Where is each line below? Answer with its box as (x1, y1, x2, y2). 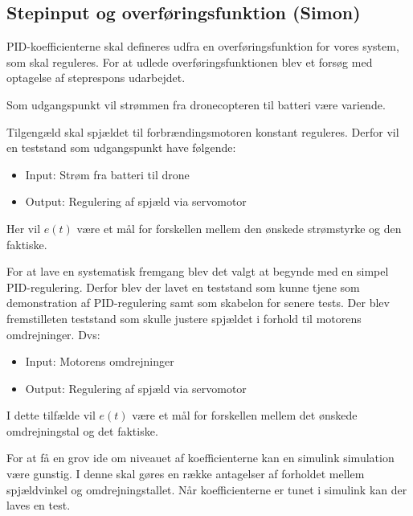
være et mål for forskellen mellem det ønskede (132, 407, 358, 424)
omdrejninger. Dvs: (6, 326, 100, 342)
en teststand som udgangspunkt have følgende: (6, 139, 236, 156)
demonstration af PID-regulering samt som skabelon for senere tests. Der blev (6, 294, 390, 311)
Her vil (6, 219, 41, 236)
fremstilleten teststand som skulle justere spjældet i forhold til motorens (6, 309, 362, 326)
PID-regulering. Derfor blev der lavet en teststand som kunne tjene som (6, 278, 360, 295)
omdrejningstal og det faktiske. (6, 422, 158, 439)
